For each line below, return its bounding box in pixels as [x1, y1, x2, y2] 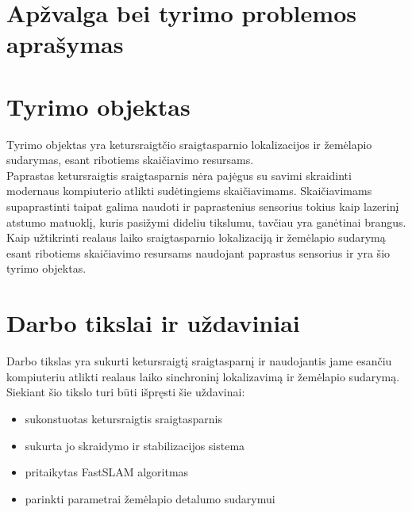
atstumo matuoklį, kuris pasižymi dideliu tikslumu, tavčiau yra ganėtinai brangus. [6, 213, 406, 230]
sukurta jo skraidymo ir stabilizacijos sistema [25, 437, 245, 453]
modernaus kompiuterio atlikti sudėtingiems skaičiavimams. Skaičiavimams [6, 182, 372, 199]
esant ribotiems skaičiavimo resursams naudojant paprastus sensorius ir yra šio [6, 244, 391, 261]
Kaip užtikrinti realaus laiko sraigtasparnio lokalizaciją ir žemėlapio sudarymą [6, 229, 386, 246]
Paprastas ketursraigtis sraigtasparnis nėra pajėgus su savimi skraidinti [6, 166, 352, 183]
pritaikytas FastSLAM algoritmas [25, 464, 189, 480]
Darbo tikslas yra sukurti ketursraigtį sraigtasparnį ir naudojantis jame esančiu [6, 353, 392, 369]
